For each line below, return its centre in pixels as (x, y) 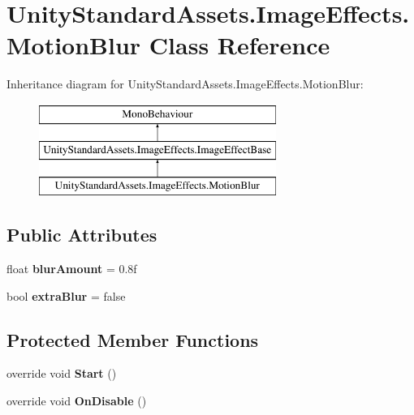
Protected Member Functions (133, 339)
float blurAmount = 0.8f (72, 269)
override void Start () (62, 373)
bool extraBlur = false (66, 295)
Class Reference (239, 45)
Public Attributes (82, 235)
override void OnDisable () (77, 401)
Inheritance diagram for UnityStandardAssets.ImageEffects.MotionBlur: (185, 84)
